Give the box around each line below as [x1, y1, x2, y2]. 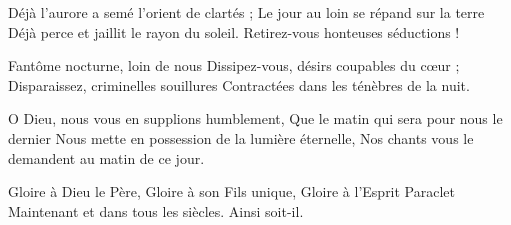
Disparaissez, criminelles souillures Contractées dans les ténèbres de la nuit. [8, 74, 470, 95]
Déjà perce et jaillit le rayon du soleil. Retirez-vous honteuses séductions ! [8, 21, 460, 42]
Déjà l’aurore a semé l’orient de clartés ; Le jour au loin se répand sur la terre [8, 2, 485, 22]
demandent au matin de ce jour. [8, 147, 205, 168]
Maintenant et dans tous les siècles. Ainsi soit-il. [8, 200, 304, 221]
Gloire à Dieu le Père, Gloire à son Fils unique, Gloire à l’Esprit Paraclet [8, 181, 456, 202]
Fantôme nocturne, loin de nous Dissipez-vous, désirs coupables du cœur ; [8, 55, 460, 76]
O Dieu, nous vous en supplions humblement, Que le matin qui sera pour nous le [8, 108, 503, 129]
